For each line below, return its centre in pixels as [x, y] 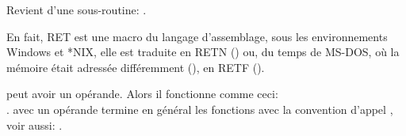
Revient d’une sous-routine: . [77, 9]
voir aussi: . [34, 125]
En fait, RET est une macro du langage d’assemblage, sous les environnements [197, 36]
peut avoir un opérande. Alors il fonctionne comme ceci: [142, 94]
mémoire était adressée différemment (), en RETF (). [136, 67]
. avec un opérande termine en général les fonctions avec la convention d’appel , [200, 109]
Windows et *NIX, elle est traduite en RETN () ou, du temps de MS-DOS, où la [203, 52]
